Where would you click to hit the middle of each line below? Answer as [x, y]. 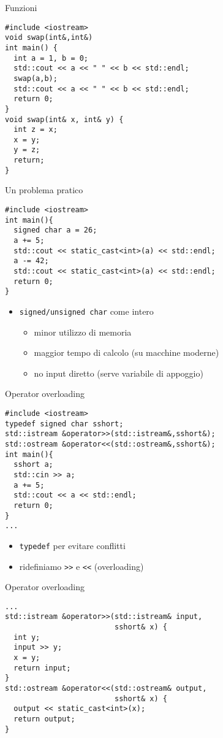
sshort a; [33, 465]
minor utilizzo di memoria [83, 332]
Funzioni [21, 7]
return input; [42, 668]
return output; [44, 719]
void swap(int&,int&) [49, 38]
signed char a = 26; [55, 230]
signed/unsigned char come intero [86, 311]
